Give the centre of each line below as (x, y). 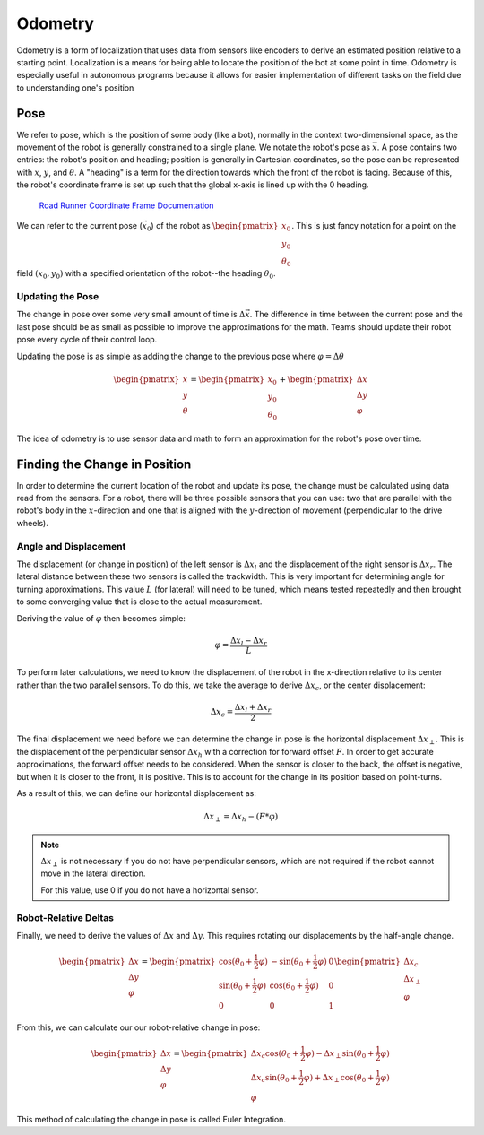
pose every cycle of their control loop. (87, 340)
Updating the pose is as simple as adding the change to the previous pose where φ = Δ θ (181, 356)
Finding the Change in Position (104, 464)
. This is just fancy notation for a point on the (374, 225)
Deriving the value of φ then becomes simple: (101, 618)
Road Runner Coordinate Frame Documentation (126, 205)
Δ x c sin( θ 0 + (274, 1079)
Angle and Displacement (71, 546)
